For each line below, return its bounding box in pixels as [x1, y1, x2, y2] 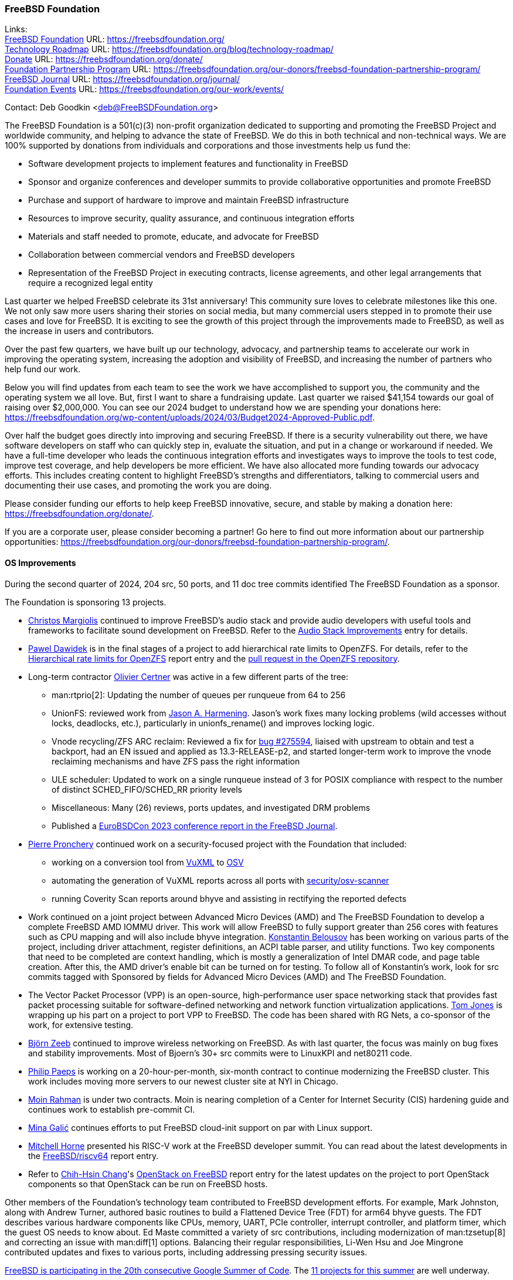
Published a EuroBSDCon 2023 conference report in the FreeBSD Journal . [52, 820, 338, 831]
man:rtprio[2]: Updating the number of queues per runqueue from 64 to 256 [52, 689, 346, 700]
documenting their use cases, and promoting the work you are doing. [5, 480, 272, 491]
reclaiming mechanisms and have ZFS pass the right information [52, 756, 300, 766]
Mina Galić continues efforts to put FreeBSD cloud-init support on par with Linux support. [28, 1122, 373, 1133]
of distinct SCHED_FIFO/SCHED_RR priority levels [52, 784, 242, 794]
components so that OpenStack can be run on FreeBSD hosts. [28, 1178, 268, 1189]
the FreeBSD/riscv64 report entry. [28, 1150, 159, 1161]
